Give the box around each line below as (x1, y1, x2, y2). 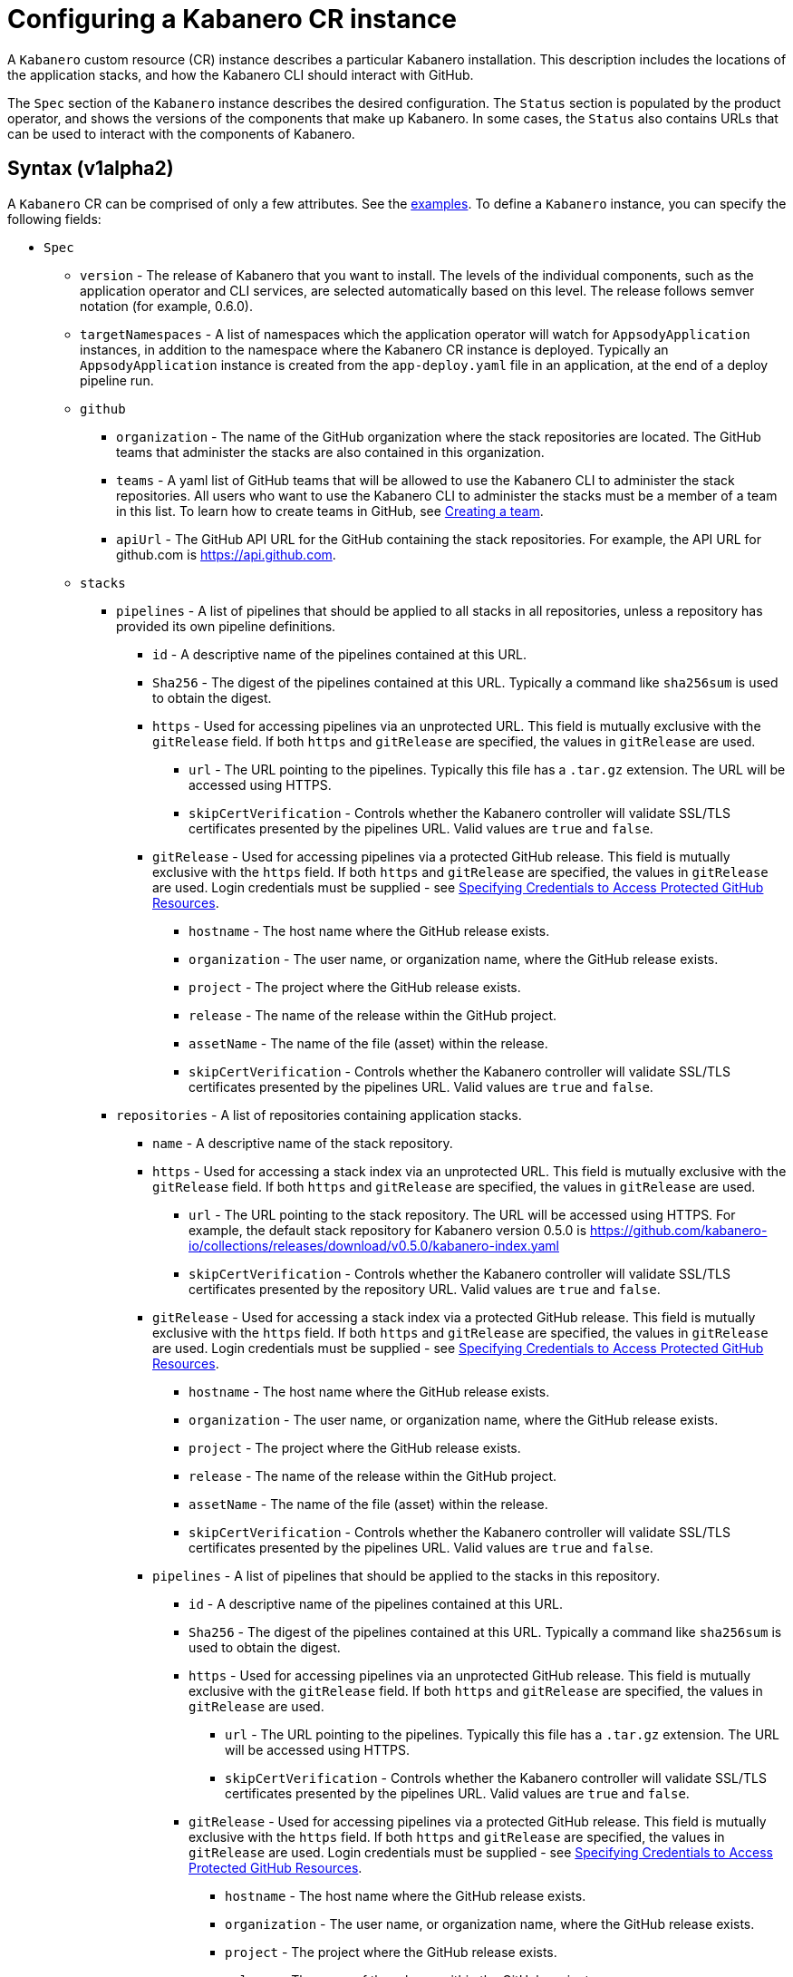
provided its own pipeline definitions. (116, 618, 336, 634)
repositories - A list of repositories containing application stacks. (116, 1106, 522, 1123)
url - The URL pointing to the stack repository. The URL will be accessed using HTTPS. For (189, 1206, 736, 1222)
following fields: (7, 210, 102, 227)
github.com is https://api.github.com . (116, 546, 336, 562)
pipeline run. (80, 372, 154, 388)
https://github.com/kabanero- (590, 1222, 768, 1238)
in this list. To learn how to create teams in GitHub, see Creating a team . (116, 502, 544, 519)
